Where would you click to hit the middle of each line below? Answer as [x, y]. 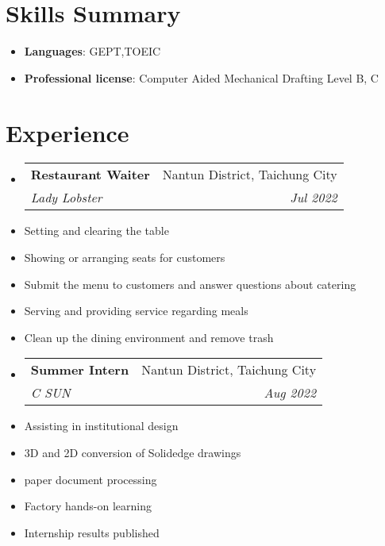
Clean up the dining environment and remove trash [149, 337]
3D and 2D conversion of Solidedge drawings [133, 452]
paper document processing [90, 479]
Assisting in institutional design [101, 426]
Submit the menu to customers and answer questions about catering [190, 284]
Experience [67, 132]
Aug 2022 [290, 393]
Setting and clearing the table [96, 231]
